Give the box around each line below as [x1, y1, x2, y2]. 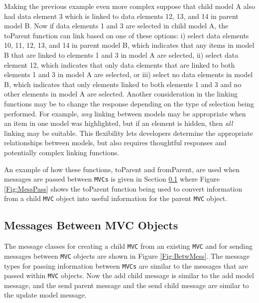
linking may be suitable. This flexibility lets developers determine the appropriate [4, 127, 253, 138]
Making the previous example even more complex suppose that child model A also [4, 1, 255, 11]
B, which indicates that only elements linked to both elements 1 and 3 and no [4, 79, 242, 89]
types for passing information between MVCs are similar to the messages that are [4, 260, 248, 271]
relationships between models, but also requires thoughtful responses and [4, 137, 227, 148]
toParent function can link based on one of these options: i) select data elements [4, 30, 249, 40]
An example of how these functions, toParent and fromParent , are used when [4, 164, 240, 174]
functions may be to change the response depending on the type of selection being [4, 98, 255, 108]
